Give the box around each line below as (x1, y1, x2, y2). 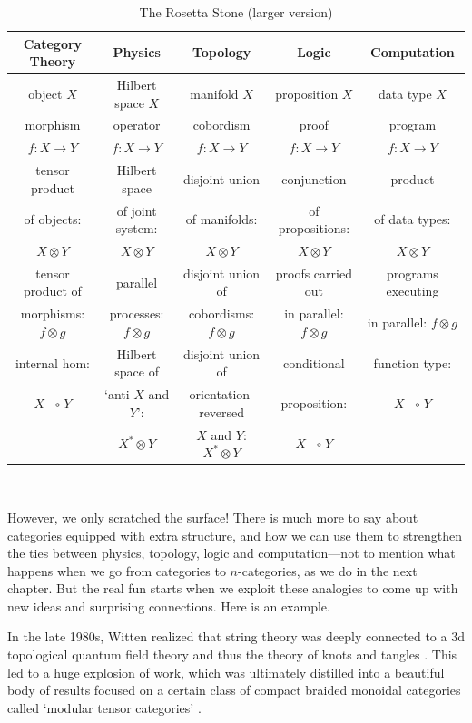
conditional (282, 353, 345, 372)
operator (113, 115, 161, 134)
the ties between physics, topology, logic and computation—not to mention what (7, 543, 456, 562)
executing (386, 281, 439, 300)
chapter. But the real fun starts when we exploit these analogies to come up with (7, 579, 458, 598)
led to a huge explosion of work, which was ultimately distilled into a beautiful (7, 662, 445, 681)
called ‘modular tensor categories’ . (7, 698, 202, 717)
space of (114, 362, 159, 381)
